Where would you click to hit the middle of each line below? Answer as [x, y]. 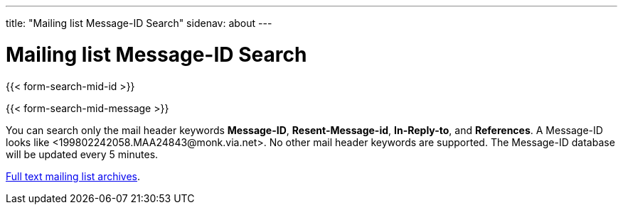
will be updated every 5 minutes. [82, 154]
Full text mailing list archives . [73, 176]
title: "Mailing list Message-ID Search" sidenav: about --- [139, 23]
